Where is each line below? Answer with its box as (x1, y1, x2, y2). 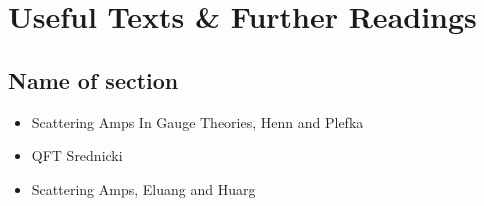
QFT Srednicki (31, 145, 123, 166)
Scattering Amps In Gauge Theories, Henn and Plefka (31, 111, 364, 132)
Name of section (8, 64, 179, 95)
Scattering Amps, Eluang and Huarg (31, 178, 256, 199)
